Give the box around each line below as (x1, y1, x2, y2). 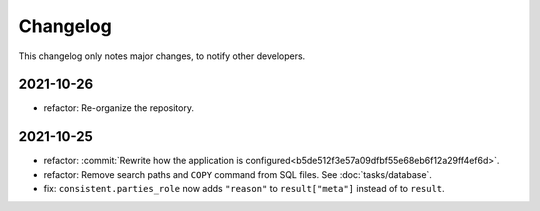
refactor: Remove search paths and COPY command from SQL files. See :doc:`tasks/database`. (43, 168, 432, 180)
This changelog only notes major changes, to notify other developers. (18, 50, 306, 62)
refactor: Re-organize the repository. (43, 102, 195, 114)
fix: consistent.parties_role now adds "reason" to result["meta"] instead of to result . (43, 183, 445, 195)
